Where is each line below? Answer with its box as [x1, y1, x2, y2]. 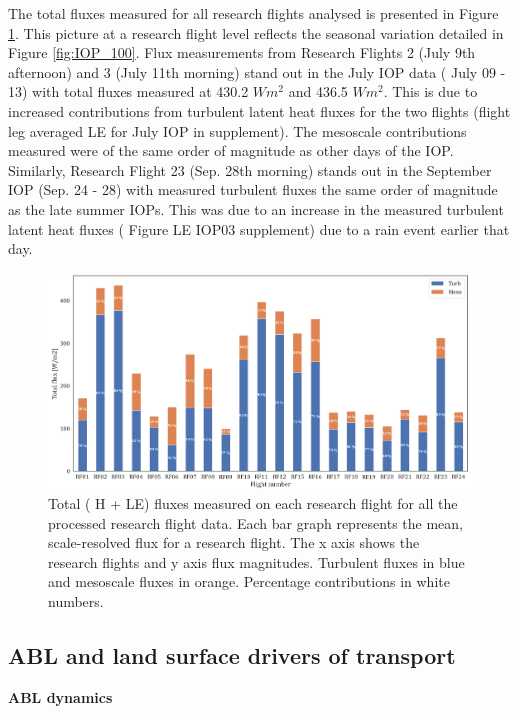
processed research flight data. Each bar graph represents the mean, [48, 512, 464, 533]
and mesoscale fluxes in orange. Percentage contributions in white [48, 571, 450, 592]
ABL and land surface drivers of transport [8, 640, 456, 671]
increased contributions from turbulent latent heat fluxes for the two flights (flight [8, 100, 511, 121]
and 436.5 [288, 81, 348, 102]
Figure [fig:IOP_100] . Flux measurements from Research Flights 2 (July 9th [8, 42, 476, 63]
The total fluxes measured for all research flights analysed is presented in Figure [8, 3, 499, 23]
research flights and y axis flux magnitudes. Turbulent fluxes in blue [48, 551, 465, 572]
